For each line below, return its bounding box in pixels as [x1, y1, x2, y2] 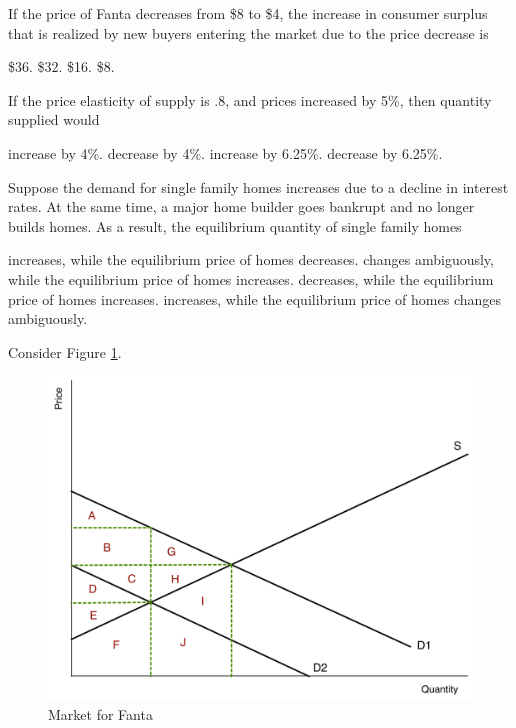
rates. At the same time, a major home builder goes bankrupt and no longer [8, 196, 475, 217]
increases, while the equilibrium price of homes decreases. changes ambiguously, [8, 249, 494, 270]
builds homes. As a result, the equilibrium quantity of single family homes [8, 215, 462, 236]
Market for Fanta [48, 703, 153, 724]
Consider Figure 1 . [8, 341, 122, 362]
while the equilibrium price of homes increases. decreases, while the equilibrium [8, 268, 494, 289]
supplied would [8, 109, 100, 130]
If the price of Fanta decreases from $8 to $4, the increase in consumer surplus [8, 3, 488, 23]
